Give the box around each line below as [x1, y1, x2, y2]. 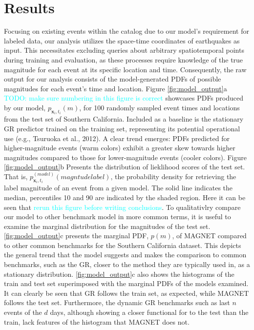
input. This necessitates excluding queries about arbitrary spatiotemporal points [4, 45, 244, 55]
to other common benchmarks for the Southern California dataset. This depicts [4, 240, 241, 250]
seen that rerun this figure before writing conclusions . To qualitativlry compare [4, 202, 241, 212]
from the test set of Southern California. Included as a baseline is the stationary [4, 114, 244, 124]
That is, [4, 171, 28, 181]
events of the [4, 307, 42, 317]
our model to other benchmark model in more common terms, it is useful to [4, 211, 231, 222]
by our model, [4, 102, 46, 112]
